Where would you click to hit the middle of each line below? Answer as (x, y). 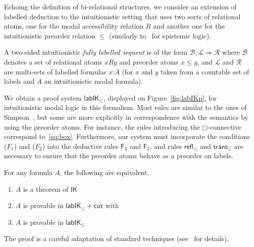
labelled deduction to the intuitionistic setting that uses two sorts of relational (122, 16)
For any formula (28, 172)
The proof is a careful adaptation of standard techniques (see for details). (116, 238)
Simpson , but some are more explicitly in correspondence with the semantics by (126, 117)
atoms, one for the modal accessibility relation (74, 26)
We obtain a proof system (43, 97)
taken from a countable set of (205, 71)
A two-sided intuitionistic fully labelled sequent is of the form (96, 52)
